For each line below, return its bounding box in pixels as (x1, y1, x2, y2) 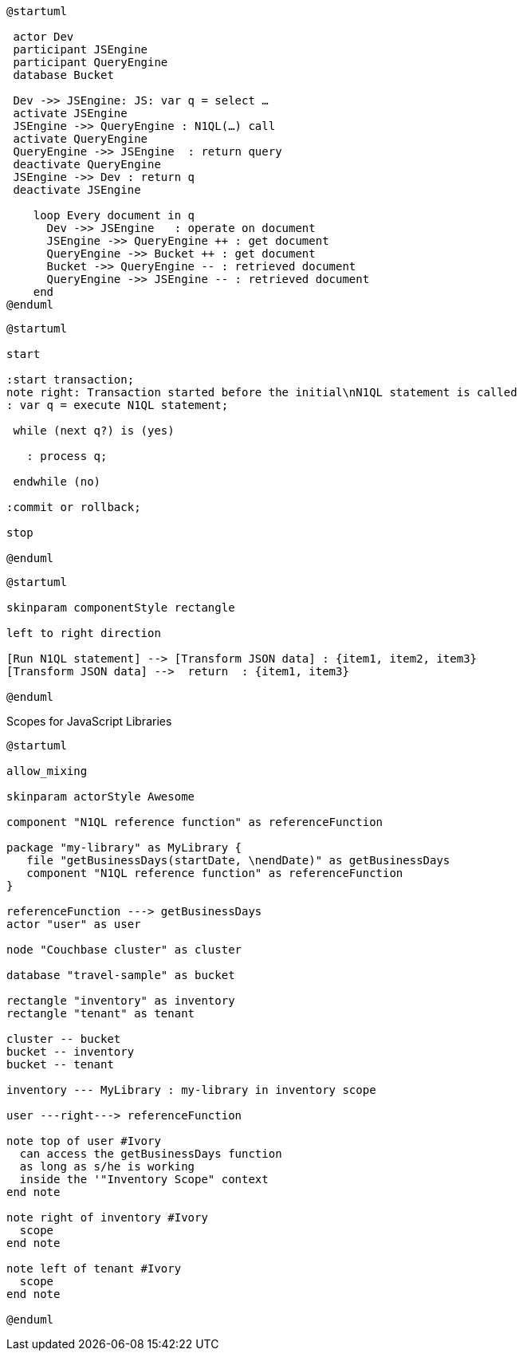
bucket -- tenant (6, 1058, 114, 1071)
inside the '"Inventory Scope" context (19, 1173, 269, 1186)
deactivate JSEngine (13, 183, 141, 196)
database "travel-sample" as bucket (6, 969, 235, 981)
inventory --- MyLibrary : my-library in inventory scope (6, 1084, 376, 1096)
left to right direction (6, 627, 161, 639)
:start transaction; (6, 373, 135, 386)
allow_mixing (6, 765, 88, 777)
